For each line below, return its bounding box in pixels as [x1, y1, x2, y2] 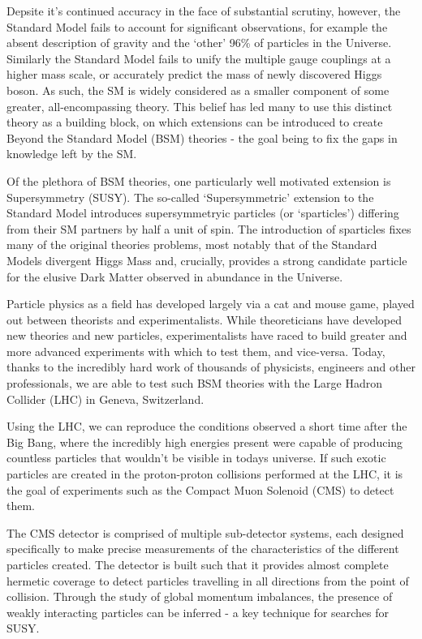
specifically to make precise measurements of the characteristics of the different [6, 540, 399, 557]
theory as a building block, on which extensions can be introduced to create [6, 114, 383, 131]
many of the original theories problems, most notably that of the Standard [6, 236, 377, 253]
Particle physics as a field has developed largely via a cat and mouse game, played [6, 295, 415, 312]
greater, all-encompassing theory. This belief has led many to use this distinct [6, 97, 393, 114]
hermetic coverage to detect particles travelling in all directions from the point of [6, 572, 409, 589]
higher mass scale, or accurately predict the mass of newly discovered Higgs [6, 66, 382, 83]
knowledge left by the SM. [6, 145, 137, 162]
